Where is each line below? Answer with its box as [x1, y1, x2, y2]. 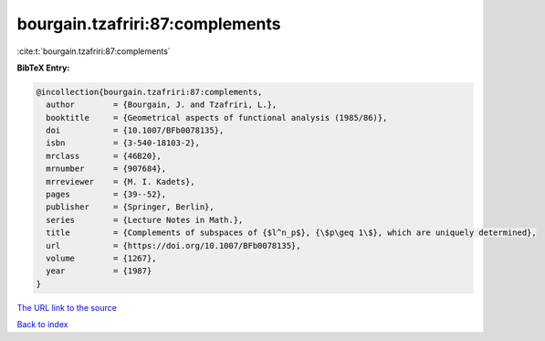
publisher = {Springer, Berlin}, [46, 202, 215, 212]
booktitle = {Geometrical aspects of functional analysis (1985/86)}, [46, 112, 388, 123]
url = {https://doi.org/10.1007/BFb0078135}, [46, 240, 301, 250]
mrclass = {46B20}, [46, 151, 162, 161]
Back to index [16, 319, 68, 330]
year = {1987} [46, 266, 152, 276]
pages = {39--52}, [46, 189, 167, 200]
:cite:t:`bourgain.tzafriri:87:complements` [16, 46, 171, 57]
